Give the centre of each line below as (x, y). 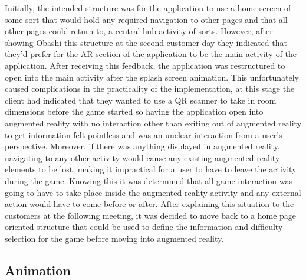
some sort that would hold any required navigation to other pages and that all (146, 19)
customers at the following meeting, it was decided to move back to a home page (151, 215)
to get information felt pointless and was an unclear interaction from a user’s (144, 134)
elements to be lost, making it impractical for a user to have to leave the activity (151, 169)
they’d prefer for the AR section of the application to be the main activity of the (151, 54)
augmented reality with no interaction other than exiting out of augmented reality (153, 123)
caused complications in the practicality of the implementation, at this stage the (150, 89)
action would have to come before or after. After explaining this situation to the (149, 204)
